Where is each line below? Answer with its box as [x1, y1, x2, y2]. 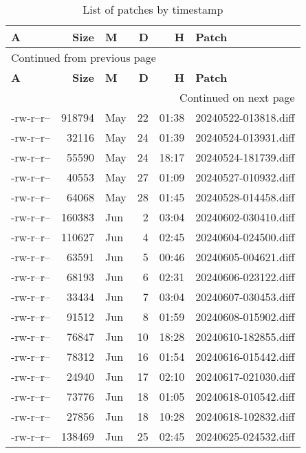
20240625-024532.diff [195, 428, 295, 444]
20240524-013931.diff [195, 129, 295, 145]
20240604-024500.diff [195, 229, 295, 245]
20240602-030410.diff [195, 209, 295, 225]
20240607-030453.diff [195, 289, 295, 305]
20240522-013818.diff [195, 109, 295, 125]
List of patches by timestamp [83, 1, 223, 17]
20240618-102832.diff [195, 408, 295, 424]
